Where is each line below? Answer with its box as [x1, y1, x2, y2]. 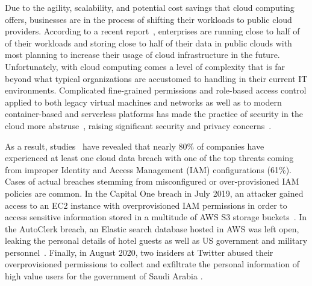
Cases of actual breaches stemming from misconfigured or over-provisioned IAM [5, 175, 299, 188]
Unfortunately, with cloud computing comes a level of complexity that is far [5, 60, 285, 72]
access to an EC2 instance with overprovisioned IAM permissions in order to [5, 199, 287, 211]
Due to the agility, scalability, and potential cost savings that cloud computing [5, 1, 295, 13]
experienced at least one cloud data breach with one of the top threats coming [5, 151, 294, 164]
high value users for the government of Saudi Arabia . [5, 270, 203, 282]
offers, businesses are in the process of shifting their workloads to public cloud [5, 13, 292, 25]
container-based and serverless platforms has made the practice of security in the [5, 107, 304, 120]
